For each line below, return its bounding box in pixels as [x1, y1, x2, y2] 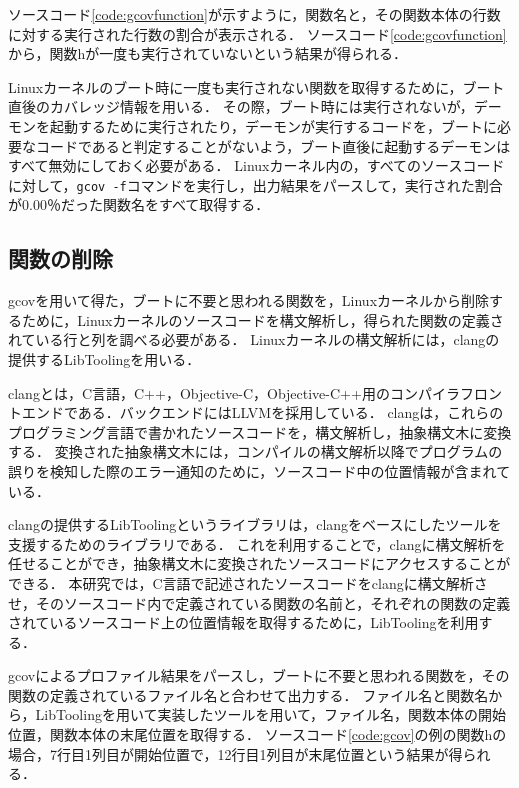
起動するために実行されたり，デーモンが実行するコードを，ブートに [49, 115, 498, 136]
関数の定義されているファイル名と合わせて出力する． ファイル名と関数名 [8, 684, 489, 705]
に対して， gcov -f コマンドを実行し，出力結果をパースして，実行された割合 [8, 174, 503, 195]
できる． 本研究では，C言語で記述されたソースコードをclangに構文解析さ [8, 572, 488, 593]
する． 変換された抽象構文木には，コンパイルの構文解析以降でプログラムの [8, 441, 503, 462]
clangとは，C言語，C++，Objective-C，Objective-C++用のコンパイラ [8, 382, 460, 403]
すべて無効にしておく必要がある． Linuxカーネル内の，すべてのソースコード [8, 155, 505, 176]
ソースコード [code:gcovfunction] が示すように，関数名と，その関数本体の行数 [8, 4, 501, 24]
